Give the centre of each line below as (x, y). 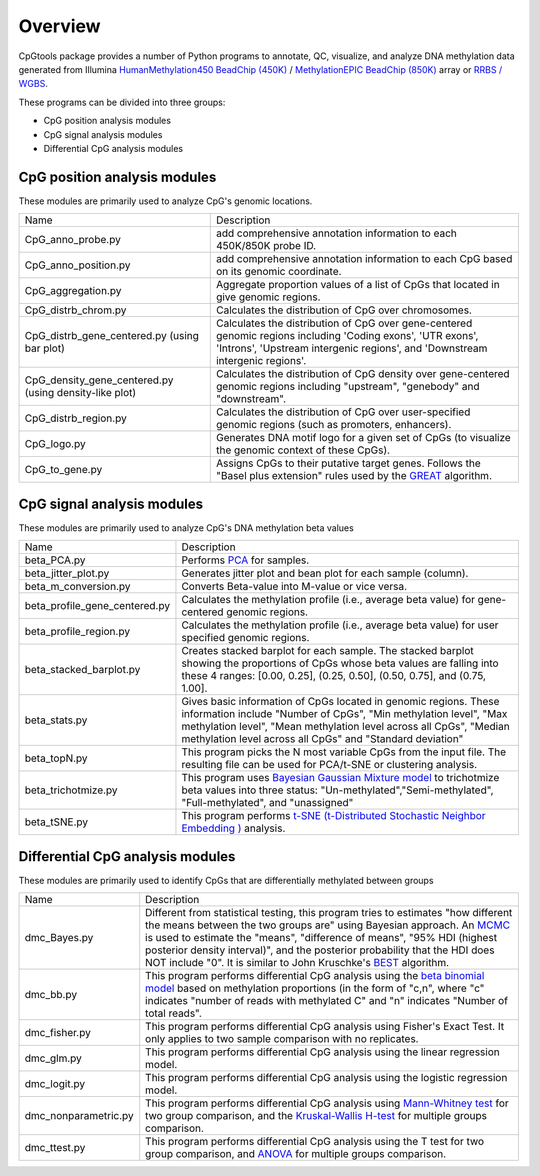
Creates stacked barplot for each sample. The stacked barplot (327, 651)
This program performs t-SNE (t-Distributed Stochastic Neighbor (333, 816)
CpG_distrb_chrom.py (75, 310)
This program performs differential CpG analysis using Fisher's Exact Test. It (325, 1026)
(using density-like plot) (80, 393)
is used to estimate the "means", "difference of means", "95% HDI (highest (321, 937)
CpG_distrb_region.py (75, 418)
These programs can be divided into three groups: (122, 102)
